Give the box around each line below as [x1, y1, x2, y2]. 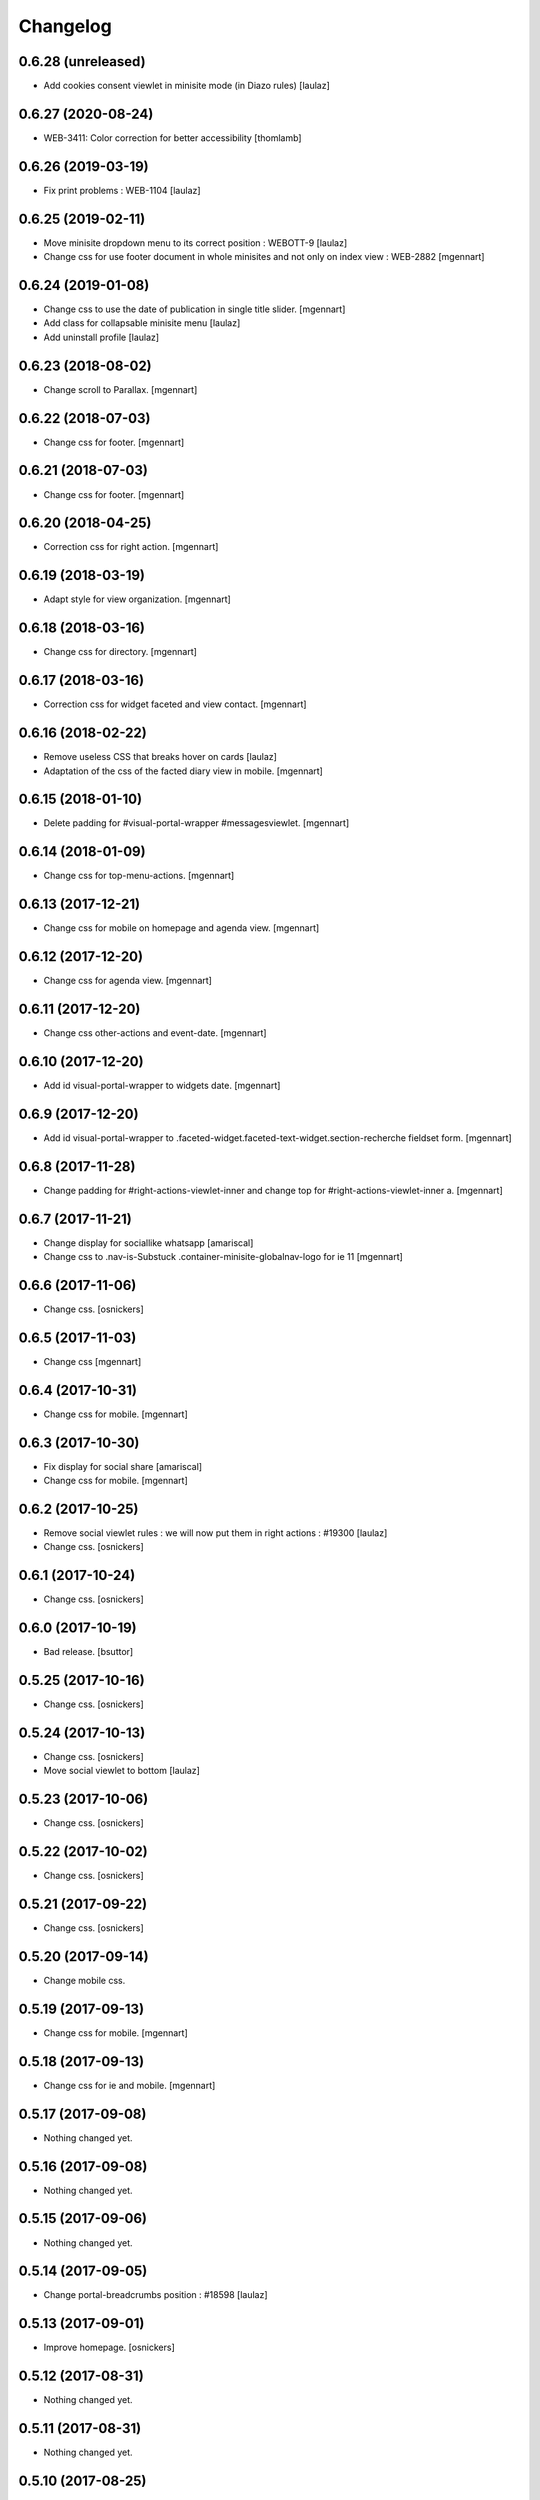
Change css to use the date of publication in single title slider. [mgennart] [43, 303, 346, 315]
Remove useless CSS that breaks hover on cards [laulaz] [43, 751, 277, 763]
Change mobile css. [43, 1975, 126, 1986]
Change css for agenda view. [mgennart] [43, 975, 212, 987]
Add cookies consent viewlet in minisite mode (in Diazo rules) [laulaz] [43, 80, 330, 92]
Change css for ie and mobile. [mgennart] [43, 2079, 216, 2091]
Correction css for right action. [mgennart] [43, 541, 219, 553]
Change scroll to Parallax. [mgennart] [43, 383, 198, 395]
